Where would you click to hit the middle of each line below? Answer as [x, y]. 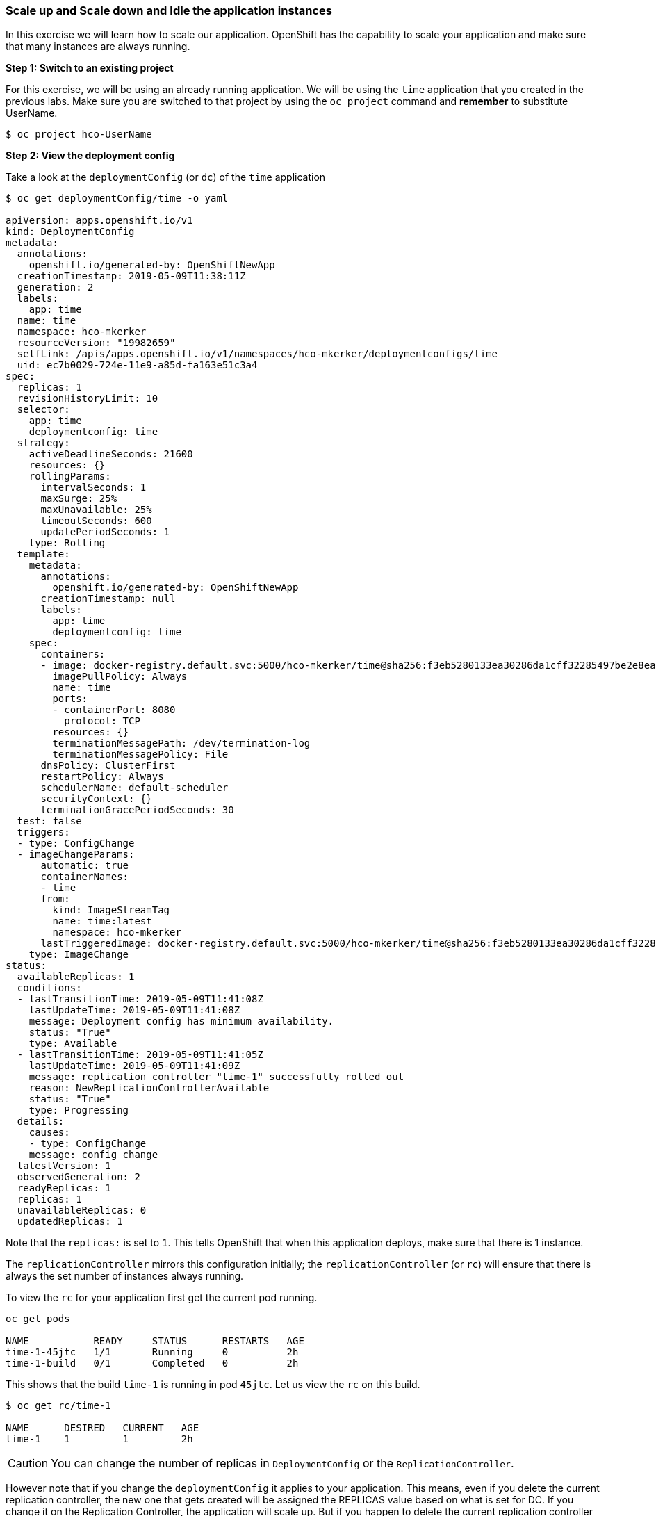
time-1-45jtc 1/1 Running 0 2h [152, 1352]
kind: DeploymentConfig [70, 232]
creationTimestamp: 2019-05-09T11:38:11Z [131, 276]
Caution [28, 1464]
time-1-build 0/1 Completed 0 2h [152, 1363]
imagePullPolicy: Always [120, 677]
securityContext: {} [96, 799]
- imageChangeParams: [76, 855]
